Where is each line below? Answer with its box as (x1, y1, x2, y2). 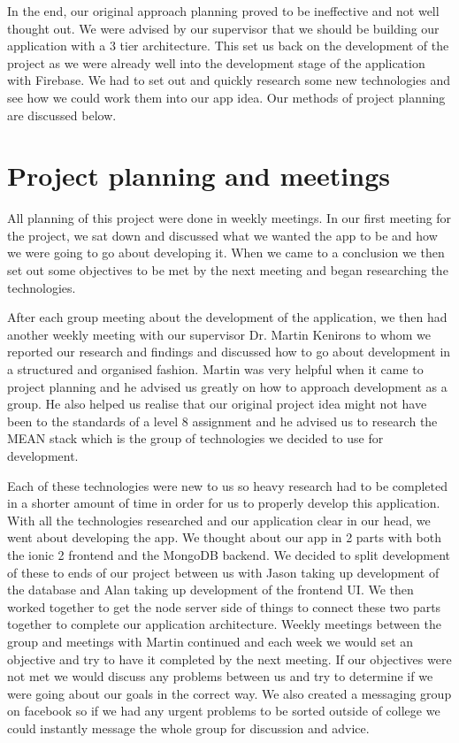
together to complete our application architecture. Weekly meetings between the (7, 615, 441, 633)
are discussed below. (7, 105, 117, 124)
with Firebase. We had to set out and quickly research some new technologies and (7, 71, 451, 89)
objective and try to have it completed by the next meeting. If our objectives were (7, 649, 452, 668)
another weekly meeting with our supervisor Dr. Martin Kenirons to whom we (7, 325, 432, 343)
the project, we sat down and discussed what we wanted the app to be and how (7, 226, 438, 244)
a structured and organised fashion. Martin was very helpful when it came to (7, 360, 424, 379)
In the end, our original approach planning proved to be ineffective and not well (7, 2, 440, 19)
